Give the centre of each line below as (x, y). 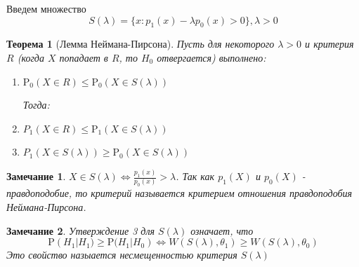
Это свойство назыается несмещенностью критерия (122, 255)
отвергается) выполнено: (211, 57)
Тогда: (36, 105)
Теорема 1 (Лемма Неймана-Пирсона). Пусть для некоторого (141, 44)
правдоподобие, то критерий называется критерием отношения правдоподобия (179, 193)
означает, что (222, 230)
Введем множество (46, 8)
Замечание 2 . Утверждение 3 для (81, 230)
